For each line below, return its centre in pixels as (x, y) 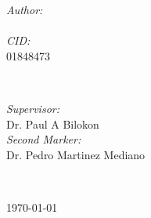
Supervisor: (33, 108)
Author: (25, 9)
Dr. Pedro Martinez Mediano (76, 154)
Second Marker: (44, 139)
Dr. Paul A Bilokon (53, 124)
